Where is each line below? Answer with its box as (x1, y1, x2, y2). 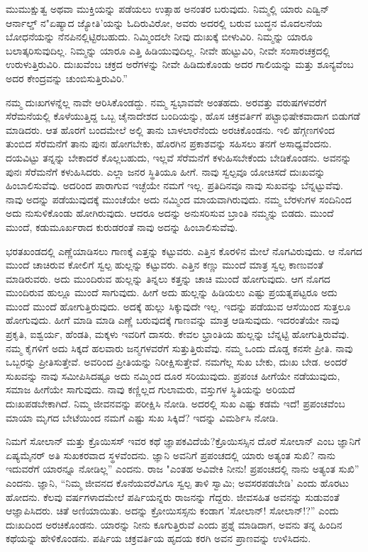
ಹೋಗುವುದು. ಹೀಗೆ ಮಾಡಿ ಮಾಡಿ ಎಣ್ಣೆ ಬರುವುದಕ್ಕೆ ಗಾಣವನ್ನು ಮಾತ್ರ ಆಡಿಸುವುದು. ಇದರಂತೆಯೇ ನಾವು (6, 312, 340, 327)
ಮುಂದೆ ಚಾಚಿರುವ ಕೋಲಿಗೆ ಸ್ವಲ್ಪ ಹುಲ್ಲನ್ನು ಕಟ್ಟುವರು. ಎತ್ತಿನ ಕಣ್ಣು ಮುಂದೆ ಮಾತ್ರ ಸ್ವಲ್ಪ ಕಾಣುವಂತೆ (6, 257, 323, 272)
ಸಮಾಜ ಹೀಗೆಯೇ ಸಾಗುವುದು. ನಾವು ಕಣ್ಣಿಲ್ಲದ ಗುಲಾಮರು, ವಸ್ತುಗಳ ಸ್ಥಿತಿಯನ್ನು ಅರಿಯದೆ (6, 382, 296, 397)
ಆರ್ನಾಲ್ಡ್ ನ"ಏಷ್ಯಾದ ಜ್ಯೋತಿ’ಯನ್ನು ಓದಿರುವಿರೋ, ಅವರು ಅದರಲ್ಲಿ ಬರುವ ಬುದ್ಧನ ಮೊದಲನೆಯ (6, 15, 323, 30)
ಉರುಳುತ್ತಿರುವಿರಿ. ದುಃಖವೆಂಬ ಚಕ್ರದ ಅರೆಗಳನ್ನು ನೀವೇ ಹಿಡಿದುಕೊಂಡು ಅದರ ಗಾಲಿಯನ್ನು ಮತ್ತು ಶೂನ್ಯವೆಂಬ (6, 57, 354, 72)
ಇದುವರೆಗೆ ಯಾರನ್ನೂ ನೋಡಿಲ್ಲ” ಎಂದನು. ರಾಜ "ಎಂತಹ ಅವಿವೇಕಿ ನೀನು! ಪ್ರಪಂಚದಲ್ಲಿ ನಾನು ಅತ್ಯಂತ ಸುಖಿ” (6, 461, 359, 476)
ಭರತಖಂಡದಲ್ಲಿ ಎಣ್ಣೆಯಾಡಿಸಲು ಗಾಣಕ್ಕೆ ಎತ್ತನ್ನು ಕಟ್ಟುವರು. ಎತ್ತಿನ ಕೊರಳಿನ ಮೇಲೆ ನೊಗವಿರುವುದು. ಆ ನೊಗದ (6, 243, 362, 258)
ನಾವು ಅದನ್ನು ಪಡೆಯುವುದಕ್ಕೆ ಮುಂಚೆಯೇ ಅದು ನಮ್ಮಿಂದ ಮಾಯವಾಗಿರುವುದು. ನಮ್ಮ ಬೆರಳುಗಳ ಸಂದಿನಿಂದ (6, 191, 352, 206)
